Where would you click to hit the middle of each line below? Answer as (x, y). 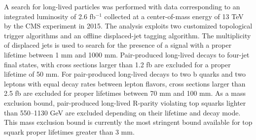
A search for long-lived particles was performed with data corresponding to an (122, 6)
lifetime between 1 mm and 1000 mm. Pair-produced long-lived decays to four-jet (127, 54)
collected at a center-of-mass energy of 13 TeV (174, 16)
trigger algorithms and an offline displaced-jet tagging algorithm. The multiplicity (128, 35)
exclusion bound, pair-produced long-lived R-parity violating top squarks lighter (125, 102)
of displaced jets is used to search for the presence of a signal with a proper (118, 45)
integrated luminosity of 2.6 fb (50, 16)
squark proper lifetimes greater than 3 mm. (69, 131)
